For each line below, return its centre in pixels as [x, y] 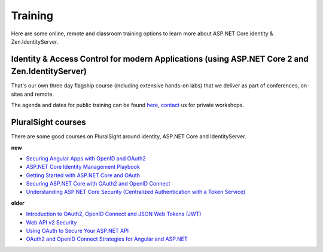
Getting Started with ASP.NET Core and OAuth [83, 175]
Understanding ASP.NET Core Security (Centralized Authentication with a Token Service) [136, 192]
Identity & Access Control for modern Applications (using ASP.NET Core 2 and [160, 59]
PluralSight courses [48, 122]
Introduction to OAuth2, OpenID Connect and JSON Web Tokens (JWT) [114, 214]
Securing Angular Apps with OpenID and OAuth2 [86, 158]
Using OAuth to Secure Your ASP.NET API [77, 231]
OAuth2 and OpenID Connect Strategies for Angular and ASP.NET [107, 239]
